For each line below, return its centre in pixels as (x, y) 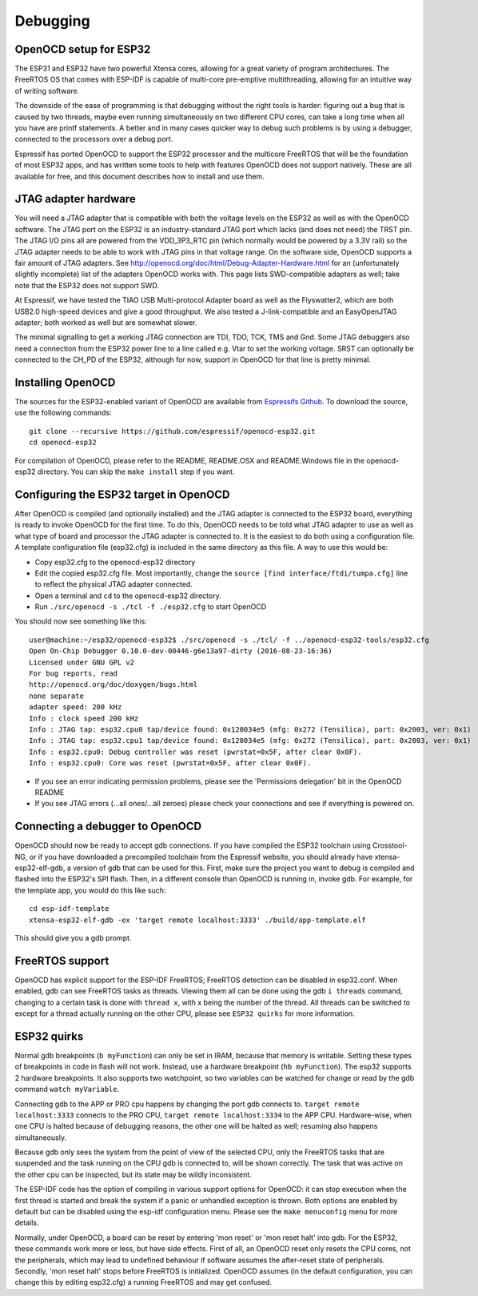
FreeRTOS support (62, 961)
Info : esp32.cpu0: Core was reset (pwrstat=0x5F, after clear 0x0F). (170, 763)
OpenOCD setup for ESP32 (83, 49)
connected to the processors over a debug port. (94, 139)
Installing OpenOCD (65, 382)
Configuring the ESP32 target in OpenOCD (122, 494)
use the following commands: (63, 413)
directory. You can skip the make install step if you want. (136, 471)
